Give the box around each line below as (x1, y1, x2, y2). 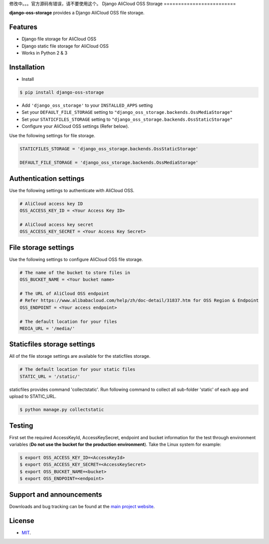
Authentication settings (9, 174, 85, 183)
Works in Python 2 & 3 (21, 50, 68, 56)
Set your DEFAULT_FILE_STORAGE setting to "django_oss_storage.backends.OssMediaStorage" (21, 109, 233, 115)
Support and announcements (9, 490, 102, 499)
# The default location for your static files (19, 367, 135, 372)
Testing (9, 421, 33, 430)
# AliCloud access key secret (19, 222, 94, 227)
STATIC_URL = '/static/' (19, 373, 81, 379)
